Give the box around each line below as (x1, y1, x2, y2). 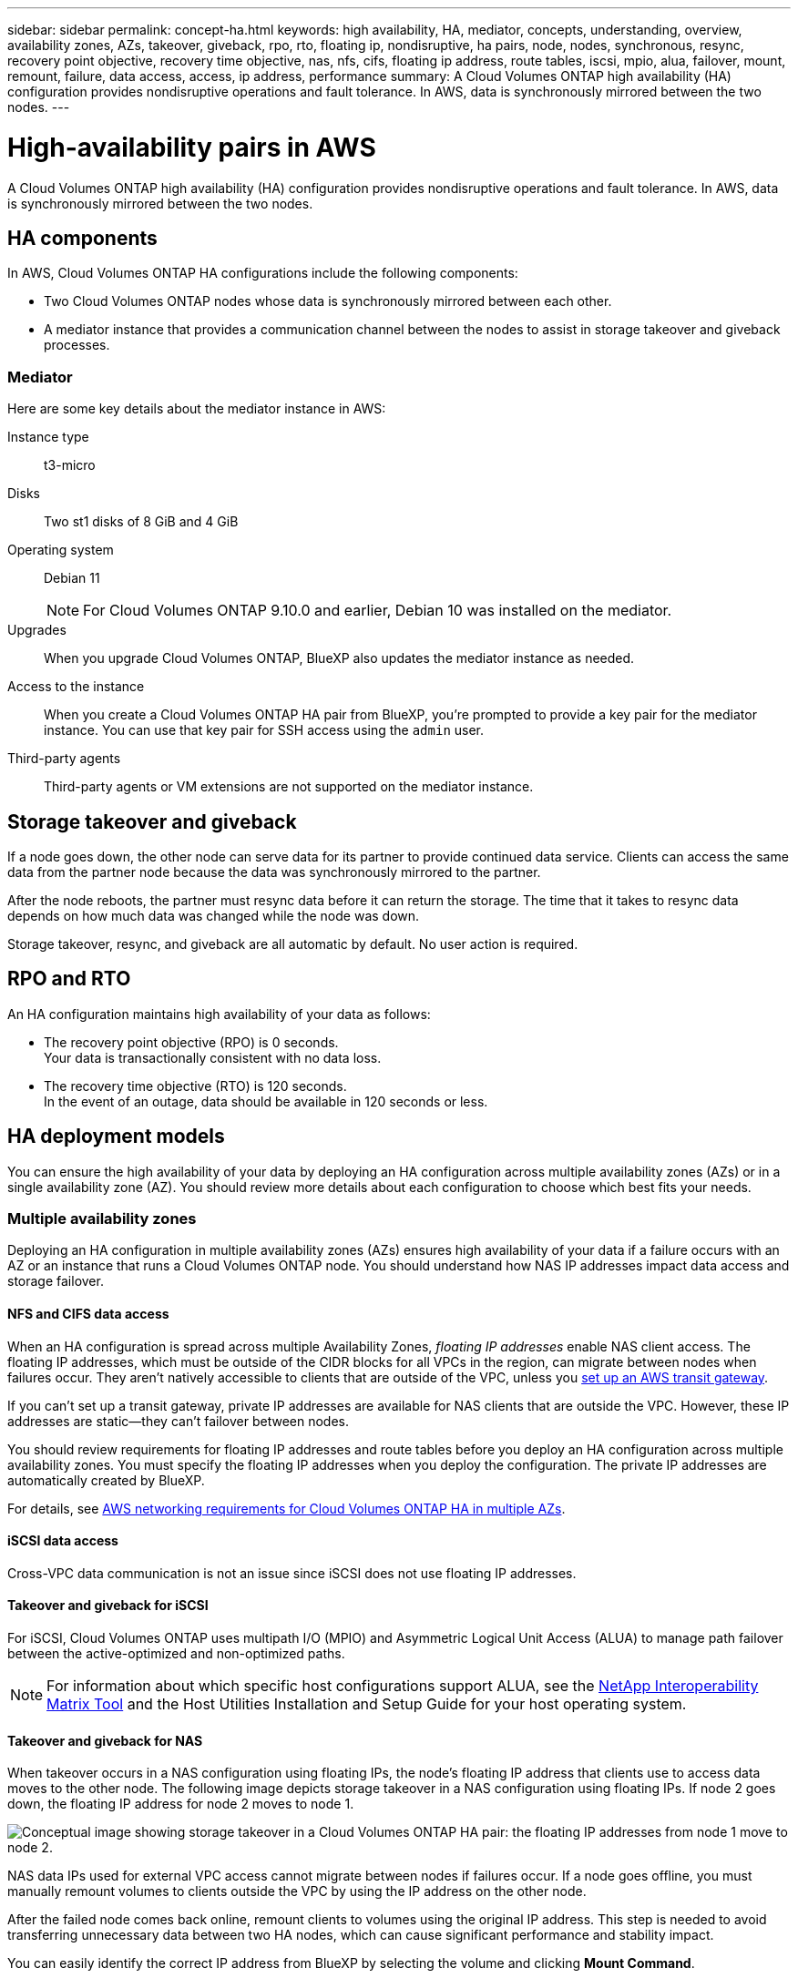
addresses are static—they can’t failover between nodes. (7, 1412, 350, 1429)
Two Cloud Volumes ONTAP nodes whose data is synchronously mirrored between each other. (44, 293, 612, 310)
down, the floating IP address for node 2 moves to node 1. (7, 1796, 354, 1812)
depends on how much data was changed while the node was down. (7, 907, 420, 923)
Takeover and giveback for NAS (7, 1732, 203, 1749)
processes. (44, 337, 110, 353)
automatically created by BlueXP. (7, 1472, 205, 1488)
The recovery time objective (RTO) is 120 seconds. (44, 1077, 347, 1094)
